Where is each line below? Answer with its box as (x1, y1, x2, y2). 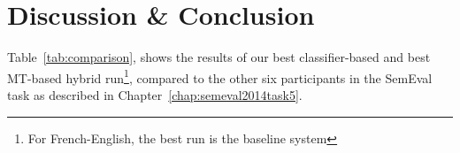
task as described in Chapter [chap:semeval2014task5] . (7, 85, 303, 103)
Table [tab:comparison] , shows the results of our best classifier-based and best (7, 48, 431, 66)
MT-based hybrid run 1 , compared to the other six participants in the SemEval (7, 65, 433, 87)
